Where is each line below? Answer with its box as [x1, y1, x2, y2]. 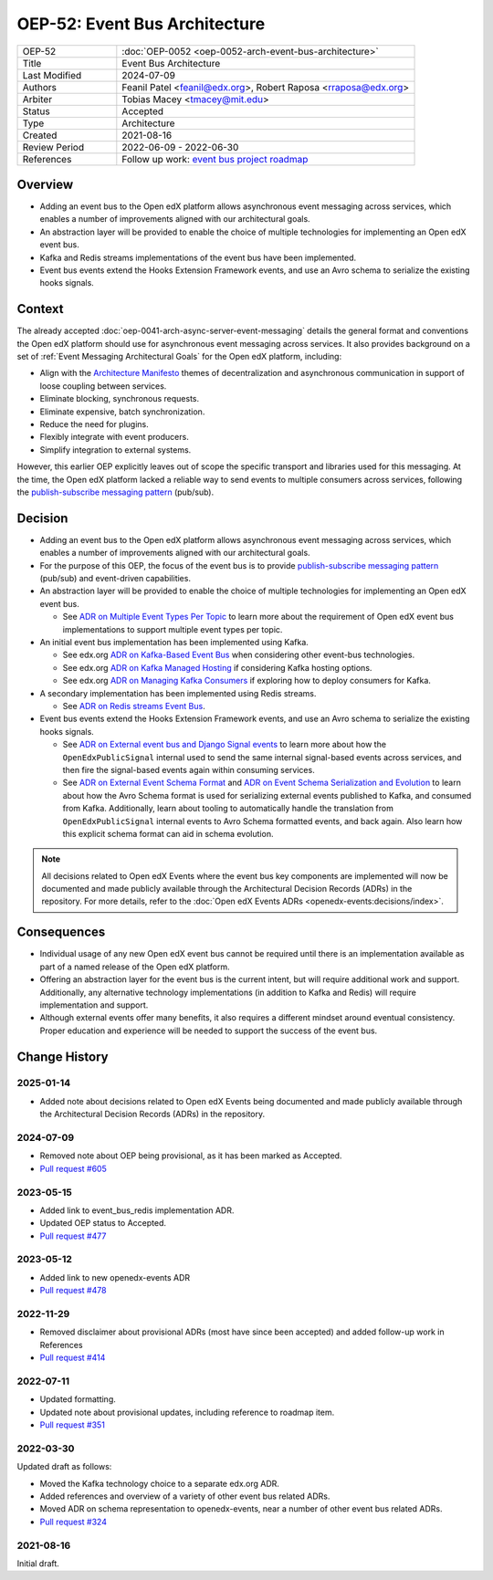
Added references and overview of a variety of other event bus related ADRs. [39, 1491, 330, 1502]
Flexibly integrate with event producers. [39, 432, 189, 443]
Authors [22, 80, 57, 93]
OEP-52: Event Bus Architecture [16, 14, 266, 34]
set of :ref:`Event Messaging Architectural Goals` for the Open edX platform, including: [16, 351, 342, 362]
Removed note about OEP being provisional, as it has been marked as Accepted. [39, 1150, 342, 1161]
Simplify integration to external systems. [39, 444, 192, 455]
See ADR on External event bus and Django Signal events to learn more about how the [62, 739, 387, 750]
